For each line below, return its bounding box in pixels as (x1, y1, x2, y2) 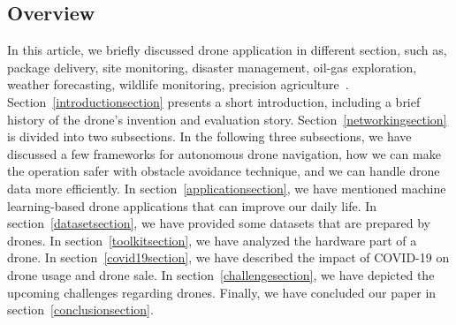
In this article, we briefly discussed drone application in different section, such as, (7, 41, 447, 59)
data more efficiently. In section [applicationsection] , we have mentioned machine (7, 178, 446, 197)
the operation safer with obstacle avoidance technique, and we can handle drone (7, 162, 440, 180)
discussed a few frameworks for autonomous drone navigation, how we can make (7, 144, 441, 162)
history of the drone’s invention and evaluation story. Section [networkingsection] (7, 110, 447, 128)
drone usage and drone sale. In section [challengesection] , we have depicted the (7, 265, 435, 283)
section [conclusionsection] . (7, 300, 154, 319)
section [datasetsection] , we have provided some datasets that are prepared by (7, 214, 430, 232)
